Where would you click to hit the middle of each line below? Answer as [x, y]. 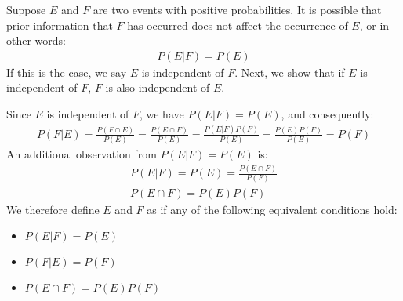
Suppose [26, 9]
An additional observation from [82, 154]
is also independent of [158, 87]
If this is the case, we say [67, 72]
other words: [36, 40]
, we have [162, 114]
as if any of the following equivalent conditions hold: [272, 209]
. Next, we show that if [290, 72]
